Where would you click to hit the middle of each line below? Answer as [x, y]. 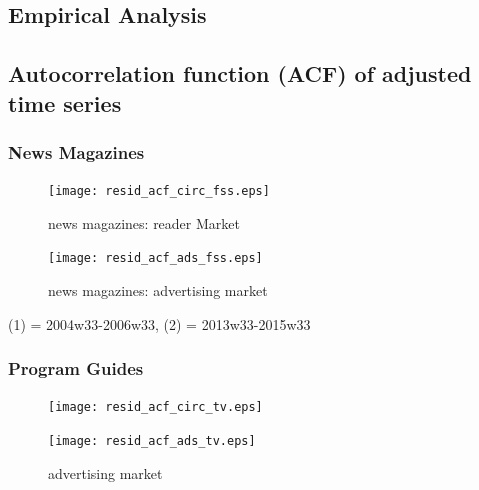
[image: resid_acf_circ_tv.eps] [155, 407]
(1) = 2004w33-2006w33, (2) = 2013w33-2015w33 [159, 323]
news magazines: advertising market [158, 290]
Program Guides [76, 368]
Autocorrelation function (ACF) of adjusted [240, 73]
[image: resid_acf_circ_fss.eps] [159, 191]
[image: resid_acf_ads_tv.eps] [152, 441]
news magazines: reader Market [144, 222]
